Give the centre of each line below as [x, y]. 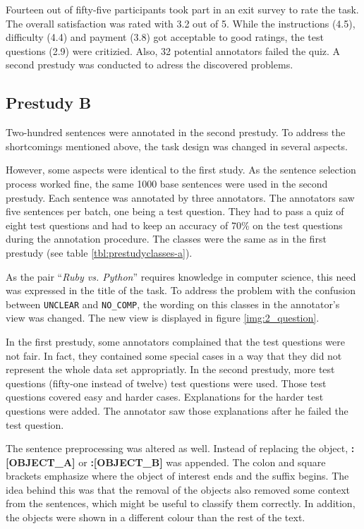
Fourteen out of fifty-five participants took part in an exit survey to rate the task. [182, 9]
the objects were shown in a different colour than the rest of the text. [156, 517]
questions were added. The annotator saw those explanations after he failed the [177, 410]
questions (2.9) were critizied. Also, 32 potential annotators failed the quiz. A [173, 50]
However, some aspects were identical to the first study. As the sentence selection [181, 170]
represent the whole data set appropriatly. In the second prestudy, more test [170, 369]
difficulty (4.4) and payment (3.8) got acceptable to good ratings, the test [165, 37]
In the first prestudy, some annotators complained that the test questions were [175, 341]
